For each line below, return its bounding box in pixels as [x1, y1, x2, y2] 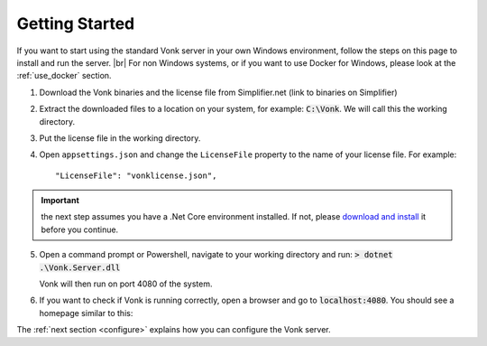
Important [41, 195, 80, 206]
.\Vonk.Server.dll [39, 262, 121, 273]
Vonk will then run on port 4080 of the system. [39, 278, 213, 289]
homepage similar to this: [39, 307, 133, 318]
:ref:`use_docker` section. [16, 70, 112, 81]
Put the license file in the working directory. [39, 132, 201, 144]
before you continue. [41, 224, 119, 235]
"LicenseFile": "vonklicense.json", [55, 170, 217, 181]
